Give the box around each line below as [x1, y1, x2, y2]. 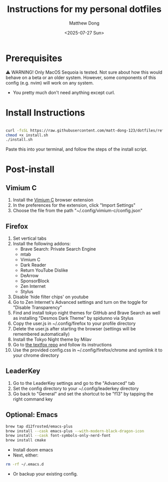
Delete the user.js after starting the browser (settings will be [12, 326, 136, 332]
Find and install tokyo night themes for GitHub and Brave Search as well [12, 310, 161, 316]
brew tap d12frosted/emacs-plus [5, 424, 73, 429]
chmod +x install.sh [5, 133, 49, 138]
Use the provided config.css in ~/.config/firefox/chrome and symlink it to [12, 347, 163, 353]
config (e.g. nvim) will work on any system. [5, 80, 94, 86]
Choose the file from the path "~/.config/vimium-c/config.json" [12, 208, 143, 214]
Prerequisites [5, 53, 63, 64]
